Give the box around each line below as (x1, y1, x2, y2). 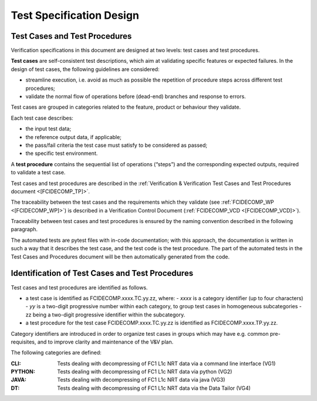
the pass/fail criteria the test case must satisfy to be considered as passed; (25, 141, 208, 149)
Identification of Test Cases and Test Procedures (11, 268, 194, 278)
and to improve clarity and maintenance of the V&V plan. (37, 338, 174, 345)
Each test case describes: (11, 114, 73, 122)
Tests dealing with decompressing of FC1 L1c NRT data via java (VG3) (57, 376, 225, 383)
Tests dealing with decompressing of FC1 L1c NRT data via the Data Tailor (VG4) (57, 385, 251, 392)
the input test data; (25, 125, 72, 132)
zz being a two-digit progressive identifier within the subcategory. (25, 311, 186, 318)
